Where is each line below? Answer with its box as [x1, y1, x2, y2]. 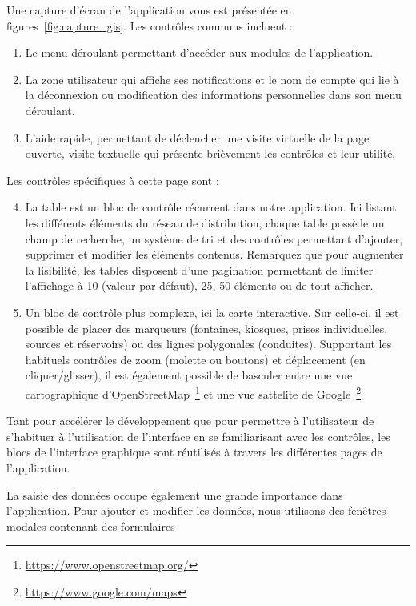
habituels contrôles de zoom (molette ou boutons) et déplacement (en [25, 351, 366, 367]
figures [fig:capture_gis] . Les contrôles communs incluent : [6, 17, 293, 34]
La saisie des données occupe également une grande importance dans [6, 486, 343, 503]
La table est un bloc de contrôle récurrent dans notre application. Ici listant [25, 199, 397, 215]
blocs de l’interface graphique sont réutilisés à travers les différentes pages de [6, 443, 382, 460]
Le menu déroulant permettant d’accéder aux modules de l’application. [25, 44, 374, 61]
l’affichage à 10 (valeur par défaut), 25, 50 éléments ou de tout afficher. [25, 277, 374, 294]
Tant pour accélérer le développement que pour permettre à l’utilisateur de [6, 412, 374, 429]
